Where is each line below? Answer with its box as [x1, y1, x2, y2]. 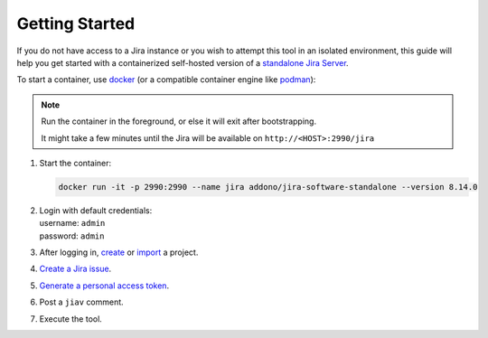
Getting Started [16, 14, 136, 33]
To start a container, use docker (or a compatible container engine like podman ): [16, 74, 316, 85]
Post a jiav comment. [39, 296, 124, 307]
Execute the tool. [39, 313, 103, 324]
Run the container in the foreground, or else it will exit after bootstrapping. [41, 116, 316, 127]
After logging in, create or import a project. [39, 247, 199, 258]
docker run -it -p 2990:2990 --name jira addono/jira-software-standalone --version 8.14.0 [58, 182, 478, 192]
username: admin [39, 218, 106, 229]
